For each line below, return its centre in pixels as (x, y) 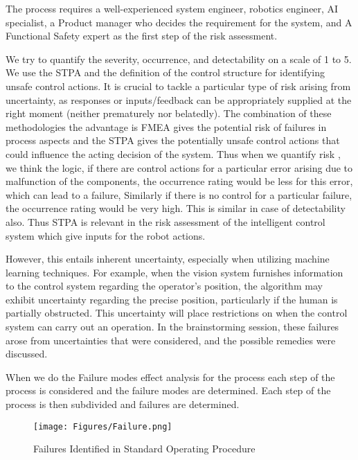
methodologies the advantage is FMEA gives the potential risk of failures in (166, 126)
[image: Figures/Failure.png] (103, 426)
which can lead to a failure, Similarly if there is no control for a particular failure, (179, 194)
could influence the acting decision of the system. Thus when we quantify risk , (173, 153)
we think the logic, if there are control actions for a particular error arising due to (179, 167)
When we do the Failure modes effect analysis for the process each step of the (170, 377)
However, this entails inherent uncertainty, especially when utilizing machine (168, 259)
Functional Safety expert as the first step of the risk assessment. (142, 36)
